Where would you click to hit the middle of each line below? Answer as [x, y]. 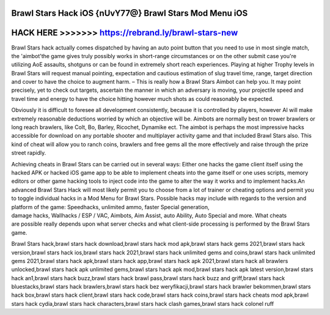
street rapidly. [29, 153]
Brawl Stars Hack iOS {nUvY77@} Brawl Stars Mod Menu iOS [130, 13]
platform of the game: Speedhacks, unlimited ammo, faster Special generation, [111, 207]
